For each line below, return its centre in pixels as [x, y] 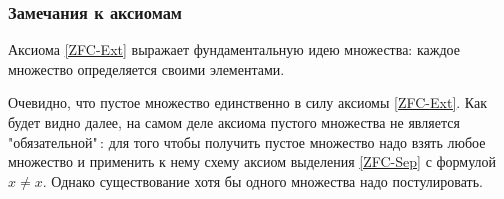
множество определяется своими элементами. [146, 68]
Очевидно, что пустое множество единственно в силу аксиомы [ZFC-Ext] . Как [248, 102]
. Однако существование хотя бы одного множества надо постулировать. [262, 180]
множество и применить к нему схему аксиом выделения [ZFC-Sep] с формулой [252, 161]
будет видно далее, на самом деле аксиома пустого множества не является [234, 122]
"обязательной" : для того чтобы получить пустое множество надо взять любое [247, 141]
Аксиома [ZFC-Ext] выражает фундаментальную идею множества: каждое [234, 49]
